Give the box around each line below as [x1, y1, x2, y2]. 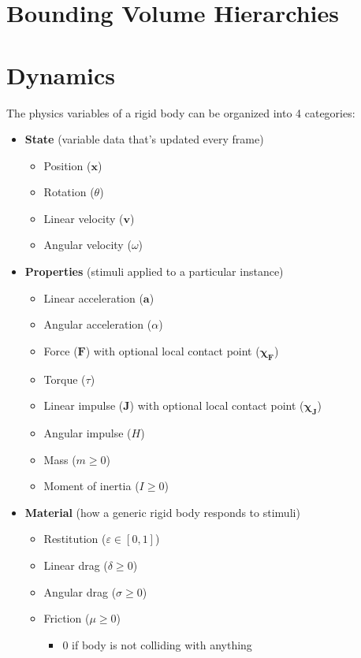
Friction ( [43, 610, 90, 626]
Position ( [43, 157, 91, 173]
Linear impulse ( [43, 397, 124, 414]
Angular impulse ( [43, 425, 132, 441]
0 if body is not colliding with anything [62, 636, 252, 652]
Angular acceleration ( [43, 316, 152, 333]
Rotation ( [43, 184, 95, 200]
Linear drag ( [43, 557, 108, 573]
